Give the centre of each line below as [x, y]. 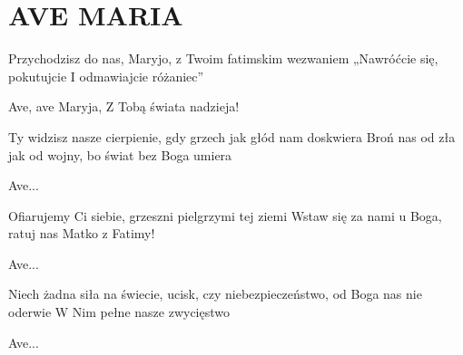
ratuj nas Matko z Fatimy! [82, 233]
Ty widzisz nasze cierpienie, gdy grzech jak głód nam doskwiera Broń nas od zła [232, 136]
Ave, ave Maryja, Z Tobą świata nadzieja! [124, 106]
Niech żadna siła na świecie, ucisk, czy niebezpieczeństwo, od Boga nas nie [215, 294]
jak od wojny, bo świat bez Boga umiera [120, 154]
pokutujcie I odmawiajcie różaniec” [106, 76]
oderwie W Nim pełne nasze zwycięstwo [119, 312]
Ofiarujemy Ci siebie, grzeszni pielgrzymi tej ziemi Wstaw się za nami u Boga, [225, 215]
